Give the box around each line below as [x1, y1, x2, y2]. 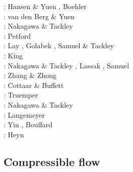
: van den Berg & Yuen [4, 11, 75, 21]
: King [4, 50, 23, 60]
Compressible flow [4, 153, 100, 169]
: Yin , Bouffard [4, 119, 53, 130]
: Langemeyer [4, 109, 45, 120]
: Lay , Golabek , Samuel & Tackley [4, 40, 114, 51]
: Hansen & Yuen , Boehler [4, 1, 87, 11]
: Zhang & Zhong [4, 70, 57, 80]
